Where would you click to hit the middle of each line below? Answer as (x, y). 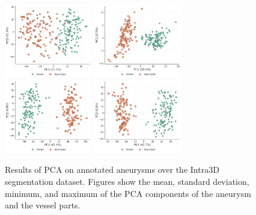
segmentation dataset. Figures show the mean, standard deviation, (127, 181)
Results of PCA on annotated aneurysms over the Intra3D (112, 170)
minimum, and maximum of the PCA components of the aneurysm (128, 193)
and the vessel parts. (43, 205)
